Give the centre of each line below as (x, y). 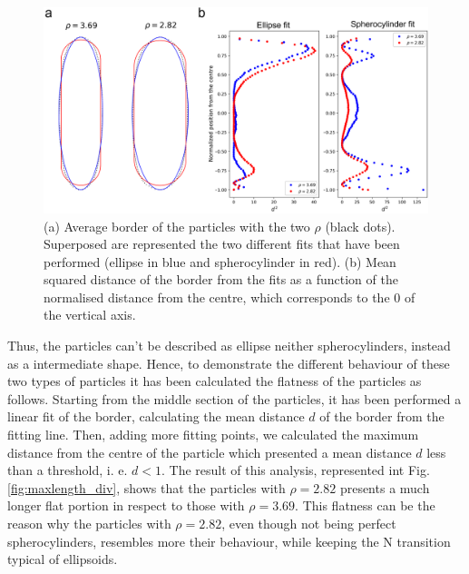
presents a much (385, 487)
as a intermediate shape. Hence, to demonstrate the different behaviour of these (229, 363)
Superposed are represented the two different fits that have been (222, 244)
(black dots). (360, 226)
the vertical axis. (90, 315)
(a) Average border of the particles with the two (177, 226)
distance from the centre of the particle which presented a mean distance (210, 452)
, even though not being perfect (309, 523)
